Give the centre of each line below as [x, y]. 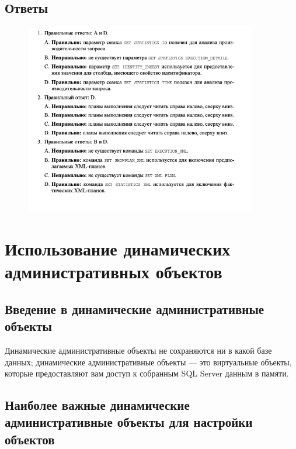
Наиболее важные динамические [97, 405]
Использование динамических [118, 248]
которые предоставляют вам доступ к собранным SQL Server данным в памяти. [147, 373]
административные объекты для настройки [129, 422]
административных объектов [114, 272]
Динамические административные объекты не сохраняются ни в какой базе [138, 350]
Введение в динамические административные [135, 308]
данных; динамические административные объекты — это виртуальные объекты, [148, 362]
